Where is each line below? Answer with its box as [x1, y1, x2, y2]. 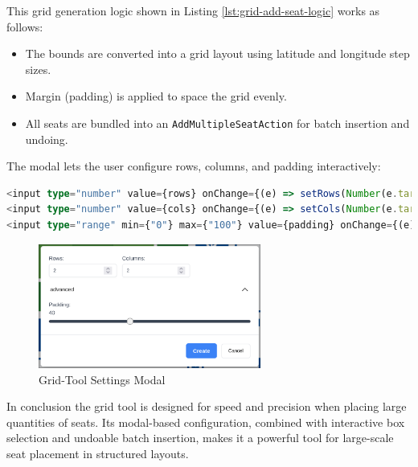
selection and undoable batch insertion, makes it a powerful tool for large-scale [6, 429, 394, 446]
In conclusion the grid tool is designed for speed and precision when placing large [6, 398, 407, 415]
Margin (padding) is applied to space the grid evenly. [25, 88, 287, 104]
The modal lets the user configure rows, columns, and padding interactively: [6, 158, 381, 174]
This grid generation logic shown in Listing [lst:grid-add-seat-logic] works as [6, 2, 380, 18]
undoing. [25, 130, 68, 147]
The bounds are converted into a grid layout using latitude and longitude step [25, 45, 410, 62]
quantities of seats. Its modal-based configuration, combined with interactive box [6, 413, 405, 430]
